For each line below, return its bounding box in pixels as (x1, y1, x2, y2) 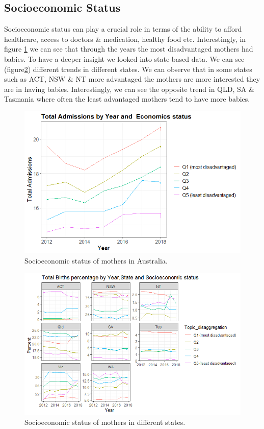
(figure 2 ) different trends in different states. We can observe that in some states (4, 63, 252, 74)
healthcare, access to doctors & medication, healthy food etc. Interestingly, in (4, 33, 246, 44)
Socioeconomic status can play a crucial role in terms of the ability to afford (4, 23, 242, 34)
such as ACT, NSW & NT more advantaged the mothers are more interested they (4, 74, 260, 84)
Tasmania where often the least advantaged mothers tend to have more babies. (4, 93, 250, 104)
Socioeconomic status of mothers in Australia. (24, 255, 168, 266)
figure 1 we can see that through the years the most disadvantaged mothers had (4, 43, 253, 54)
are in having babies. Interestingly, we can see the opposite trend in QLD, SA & (4, 83, 254, 94)
